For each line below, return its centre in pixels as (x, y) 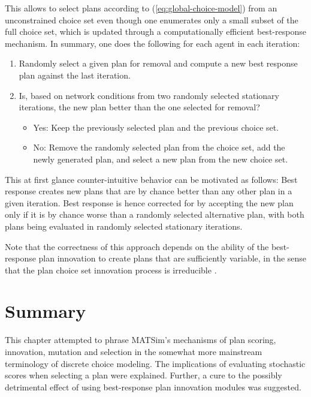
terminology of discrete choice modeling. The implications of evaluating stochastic (155, 363)
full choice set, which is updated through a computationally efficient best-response (155, 31)
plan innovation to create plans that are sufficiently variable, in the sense (173, 258)
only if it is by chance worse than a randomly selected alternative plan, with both (155, 214)
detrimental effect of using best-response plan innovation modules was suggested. (153, 387)
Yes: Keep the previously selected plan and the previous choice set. (156, 127)
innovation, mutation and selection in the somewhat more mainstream (134, 351)
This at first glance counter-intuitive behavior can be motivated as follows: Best (151, 179)
